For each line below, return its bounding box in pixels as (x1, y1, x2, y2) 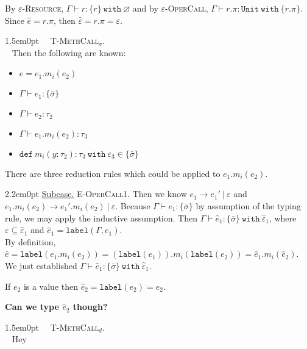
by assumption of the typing (196, 200, 301, 212)
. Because (115, 200, 150, 212)
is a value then (23, 279, 79, 292)
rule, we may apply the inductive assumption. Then (5, 211, 197, 224)
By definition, (5, 235, 56, 248)
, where (269, 211, 297, 224)
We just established (5, 259, 77, 272)
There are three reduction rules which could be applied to (5, 167, 221, 179)
